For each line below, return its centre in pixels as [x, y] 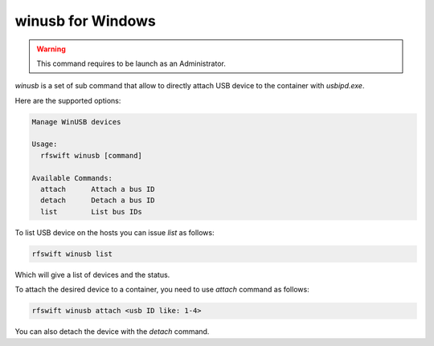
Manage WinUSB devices [76, 122]
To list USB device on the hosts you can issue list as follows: [115, 232]
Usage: [45, 144]
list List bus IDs [91, 212]
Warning [51, 49]
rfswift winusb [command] [91, 155]
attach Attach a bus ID [98, 189]
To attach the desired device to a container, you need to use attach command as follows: [162, 290]
